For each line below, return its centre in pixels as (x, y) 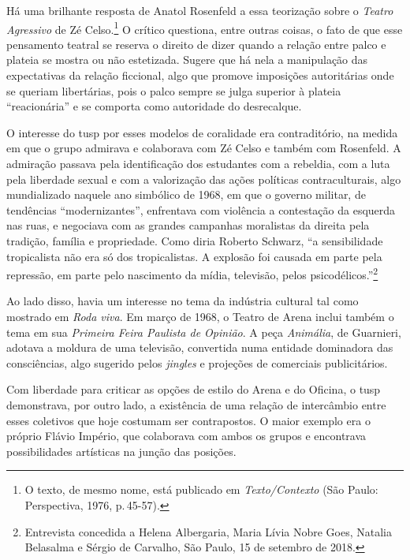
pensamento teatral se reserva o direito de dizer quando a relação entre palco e (196, 44)
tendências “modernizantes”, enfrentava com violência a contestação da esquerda (201, 209)
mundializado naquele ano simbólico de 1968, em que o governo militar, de (186, 194)
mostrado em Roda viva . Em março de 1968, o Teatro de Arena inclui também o (200, 316)
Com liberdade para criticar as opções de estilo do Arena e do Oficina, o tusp (194, 389)
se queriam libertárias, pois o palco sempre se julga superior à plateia (174, 90)
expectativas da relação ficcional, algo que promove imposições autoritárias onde (200, 75)
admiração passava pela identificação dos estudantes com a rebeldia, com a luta (198, 163)
